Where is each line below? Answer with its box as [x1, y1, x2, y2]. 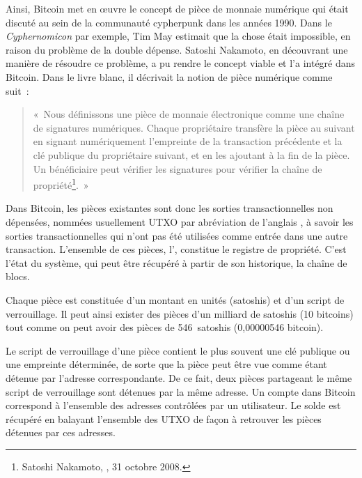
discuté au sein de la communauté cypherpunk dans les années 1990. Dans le [6, 15, 332, 29]
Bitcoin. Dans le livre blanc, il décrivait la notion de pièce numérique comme [6, 69, 333, 84]
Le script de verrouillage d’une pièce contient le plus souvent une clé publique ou [6, 343, 350, 357]
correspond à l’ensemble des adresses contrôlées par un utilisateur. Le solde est [6, 398, 341, 413]
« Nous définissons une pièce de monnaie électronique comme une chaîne [33, 107, 345, 121]
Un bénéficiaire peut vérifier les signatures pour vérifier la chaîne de [33, 161, 322, 176]
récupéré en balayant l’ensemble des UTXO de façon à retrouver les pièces [6, 411, 322, 426]
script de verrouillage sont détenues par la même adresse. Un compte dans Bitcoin [6, 384, 356, 399]
